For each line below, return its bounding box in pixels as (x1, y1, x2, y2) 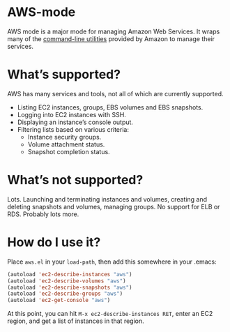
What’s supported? (7, 67, 121, 82)
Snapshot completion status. (27, 147, 110, 156)
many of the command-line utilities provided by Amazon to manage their (7, 34, 215, 43)
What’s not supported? (7, 172, 144, 188)
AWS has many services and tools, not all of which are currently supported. (7, 89, 224, 98)
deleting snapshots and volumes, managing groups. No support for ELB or (7, 202, 220, 211)
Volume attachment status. (27, 140, 105, 149)
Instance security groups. (27, 133, 102, 141)
